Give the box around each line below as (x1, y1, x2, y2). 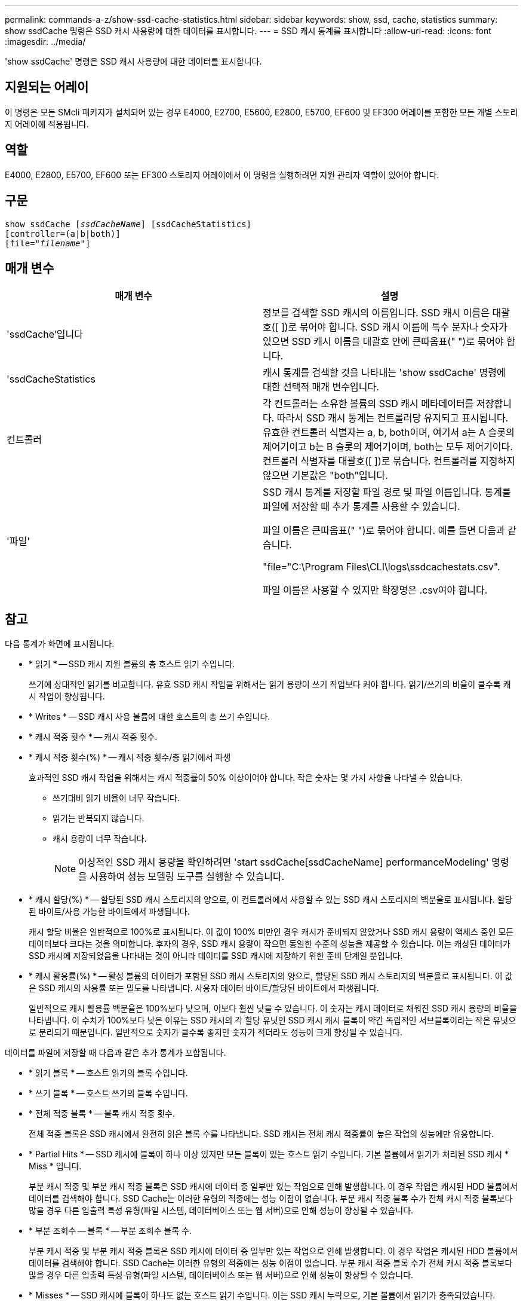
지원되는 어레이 (5, 80, 89, 95)
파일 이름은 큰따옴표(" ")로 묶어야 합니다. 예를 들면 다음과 (263, 524, 505, 537)
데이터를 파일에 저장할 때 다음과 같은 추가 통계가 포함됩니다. (5, 1047, 226, 1058)
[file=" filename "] (5, 238, 91, 248)
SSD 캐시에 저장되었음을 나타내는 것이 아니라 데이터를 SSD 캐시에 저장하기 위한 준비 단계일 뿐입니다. (29, 951, 403, 961)
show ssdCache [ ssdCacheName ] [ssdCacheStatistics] (5, 219, 252, 229)
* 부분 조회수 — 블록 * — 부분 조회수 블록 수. (29, 1225, 192, 1236)
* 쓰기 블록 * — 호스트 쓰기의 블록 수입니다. (29, 1088, 188, 1099)
